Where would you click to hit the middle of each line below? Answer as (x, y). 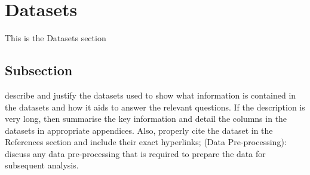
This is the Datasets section (56, 38)
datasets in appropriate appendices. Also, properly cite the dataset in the (139, 130)
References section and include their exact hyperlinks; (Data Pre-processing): (146, 142)
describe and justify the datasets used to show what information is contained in (151, 95)
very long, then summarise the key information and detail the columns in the (146, 119)
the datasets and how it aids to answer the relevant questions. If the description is (155, 107)
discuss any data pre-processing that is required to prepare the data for (135, 153)
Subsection (39, 70)
